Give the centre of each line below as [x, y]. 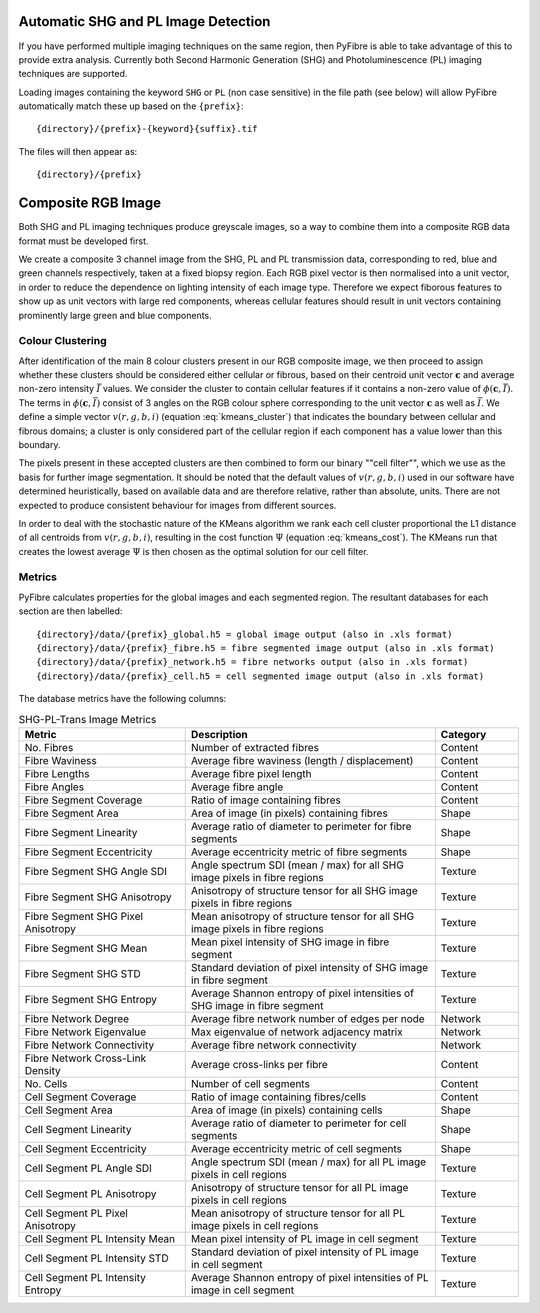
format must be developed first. [83, 241]
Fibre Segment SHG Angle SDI [96, 871]
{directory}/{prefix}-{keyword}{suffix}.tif [147, 129]
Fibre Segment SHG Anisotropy [98, 897]
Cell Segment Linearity [78, 1129]
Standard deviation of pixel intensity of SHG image [309, 967]
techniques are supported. [73, 74]
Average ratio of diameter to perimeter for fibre [301, 826]
